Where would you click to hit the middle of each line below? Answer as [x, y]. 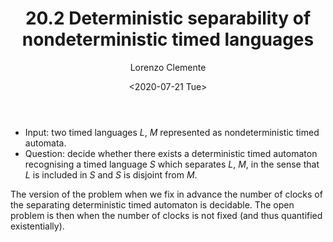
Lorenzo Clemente [168, 67]
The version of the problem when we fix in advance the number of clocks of [166, 194]
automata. [45, 143]
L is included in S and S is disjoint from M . [111, 174]
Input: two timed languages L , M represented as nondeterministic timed [172, 132]
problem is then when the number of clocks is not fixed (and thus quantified [166, 215]
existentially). [37, 226]
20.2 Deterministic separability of [168, 18]
